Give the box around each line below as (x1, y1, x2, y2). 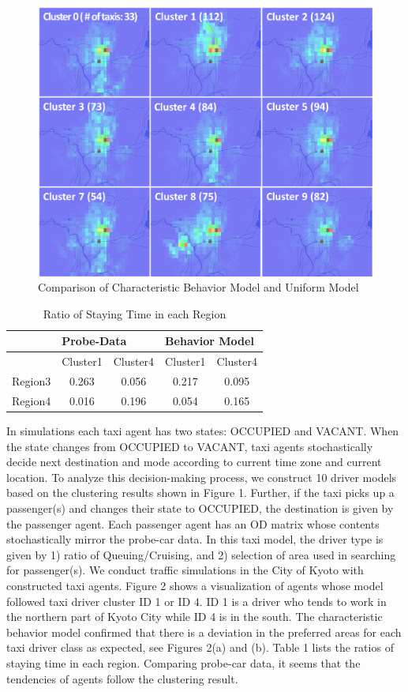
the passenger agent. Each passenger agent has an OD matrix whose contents (6, 515, 380, 532)
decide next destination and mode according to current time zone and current (6, 453, 382, 470)
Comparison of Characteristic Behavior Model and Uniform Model (38, 279, 359, 295)
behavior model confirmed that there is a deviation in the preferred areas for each (6, 623, 402, 640)
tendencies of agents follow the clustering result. (6, 670, 238, 686)
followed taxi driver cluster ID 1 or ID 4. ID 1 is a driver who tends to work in (6, 592, 387, 609)
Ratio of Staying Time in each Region (43, 305, 226, 322)
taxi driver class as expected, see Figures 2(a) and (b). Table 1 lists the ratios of (6, 639, 394, 656)
